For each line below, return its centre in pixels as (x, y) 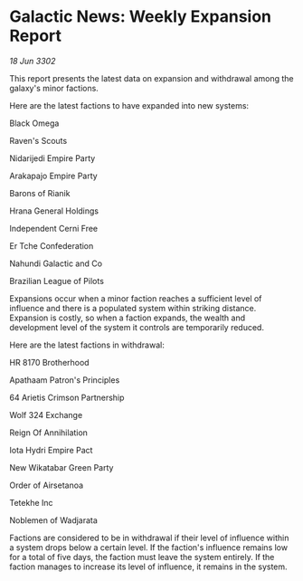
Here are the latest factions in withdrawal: (87, 345)
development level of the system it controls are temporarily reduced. (137, 327)
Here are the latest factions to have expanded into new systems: (129, 105)
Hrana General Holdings (54, 211)
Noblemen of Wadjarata (53, 520)
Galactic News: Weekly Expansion (140, 17)
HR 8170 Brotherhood (49, 362)
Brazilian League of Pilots (57, 281)
